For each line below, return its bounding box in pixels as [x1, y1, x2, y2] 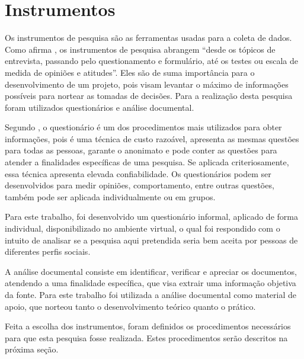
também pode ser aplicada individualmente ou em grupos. [5, 190, 216, 203]
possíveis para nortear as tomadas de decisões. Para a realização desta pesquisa [5, 89, 293, 102]
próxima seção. [5, 343, 59, 355]
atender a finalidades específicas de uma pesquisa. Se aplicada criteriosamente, [5, 156, 289, 168]
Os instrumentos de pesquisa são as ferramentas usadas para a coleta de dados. [5, 31, 292, 44]
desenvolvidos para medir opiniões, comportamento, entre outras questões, [5, 179, 274, 191]
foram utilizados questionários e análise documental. [5, 101, 194, 113]
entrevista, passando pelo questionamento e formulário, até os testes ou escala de [5, 55, 298, 67]
